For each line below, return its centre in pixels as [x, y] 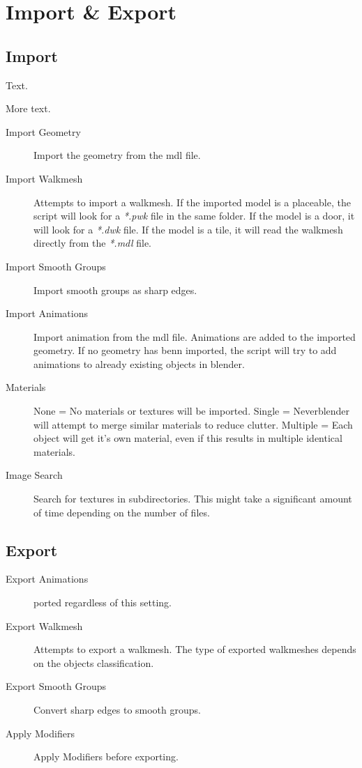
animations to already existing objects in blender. [139, 363]
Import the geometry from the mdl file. [117, 155]
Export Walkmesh [44, 625]
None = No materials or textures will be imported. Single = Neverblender [192, 411]
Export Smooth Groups [56, 686]
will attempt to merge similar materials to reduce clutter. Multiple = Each [193, 424]
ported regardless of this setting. [103, 602]
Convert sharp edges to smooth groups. [117, 709]
